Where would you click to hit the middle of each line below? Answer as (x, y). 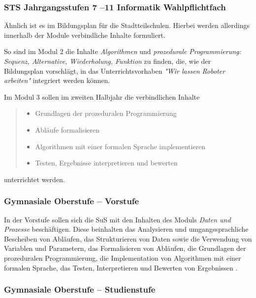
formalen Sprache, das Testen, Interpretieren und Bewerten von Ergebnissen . (121, 267)
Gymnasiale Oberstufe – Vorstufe (72, 201)
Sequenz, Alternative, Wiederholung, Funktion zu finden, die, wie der (107, 61)
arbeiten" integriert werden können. (57, 80)
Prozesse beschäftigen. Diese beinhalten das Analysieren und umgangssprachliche (126, 229)
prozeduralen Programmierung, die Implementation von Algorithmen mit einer (123, 257)
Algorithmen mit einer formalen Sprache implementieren (120, 146)
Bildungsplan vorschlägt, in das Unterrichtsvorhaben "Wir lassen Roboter (115, 70)
